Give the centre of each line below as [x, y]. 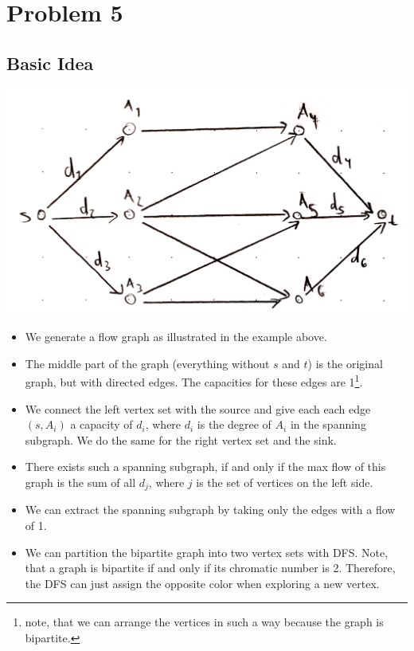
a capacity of [102, 424]
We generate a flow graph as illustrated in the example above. [176, 337]
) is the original [345, 363]
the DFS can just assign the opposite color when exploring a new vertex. [202, 583]
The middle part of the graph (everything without [147, 363]
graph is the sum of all [80, 482]
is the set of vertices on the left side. [285, 482]
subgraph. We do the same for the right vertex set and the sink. [181, 439]
